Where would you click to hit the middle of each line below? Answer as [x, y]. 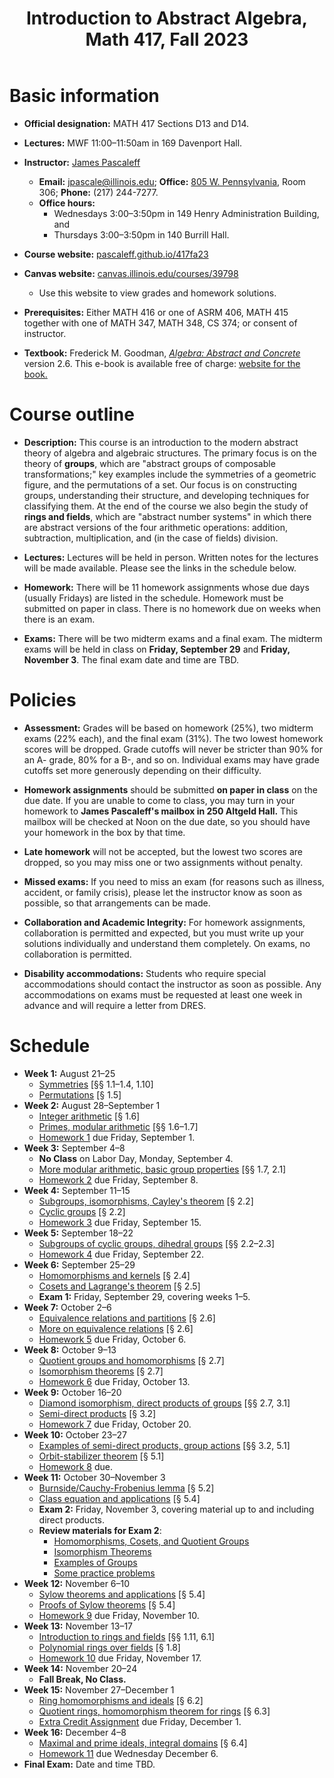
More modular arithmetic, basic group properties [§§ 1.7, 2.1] [162, 1169]
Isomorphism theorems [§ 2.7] [101, 1371]
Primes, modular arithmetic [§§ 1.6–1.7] [118, 1126]
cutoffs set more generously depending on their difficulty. [142, 770]
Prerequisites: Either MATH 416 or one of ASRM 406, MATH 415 [156, 312]
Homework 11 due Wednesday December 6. [128, 1753]
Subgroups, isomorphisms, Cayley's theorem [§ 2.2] [146, 1201]
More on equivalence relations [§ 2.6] [116, 1328]
